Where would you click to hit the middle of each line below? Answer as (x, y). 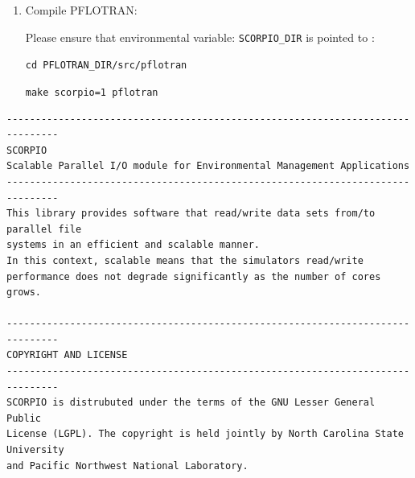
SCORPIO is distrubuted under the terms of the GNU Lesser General (191, 403)
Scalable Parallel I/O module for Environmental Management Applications (208, 166)
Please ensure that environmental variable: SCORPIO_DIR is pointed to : (200, 37)
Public (24, 418)
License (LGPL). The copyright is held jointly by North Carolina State (205, 434)
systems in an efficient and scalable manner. (133, 245)
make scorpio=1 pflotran (92, 92)
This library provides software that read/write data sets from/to (191, 214)
